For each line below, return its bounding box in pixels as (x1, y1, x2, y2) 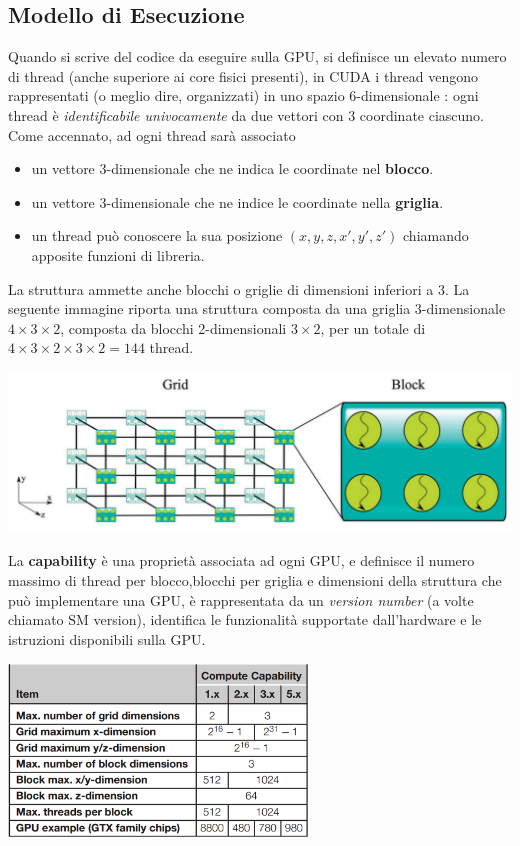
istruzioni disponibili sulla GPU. (8, 628, 206, 649)
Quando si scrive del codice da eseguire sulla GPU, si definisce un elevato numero (8, 46, 507, 67)
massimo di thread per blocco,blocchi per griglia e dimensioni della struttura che (8, 570, 502, 591)
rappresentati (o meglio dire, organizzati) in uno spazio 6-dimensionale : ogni (8, 85, 479, 106)
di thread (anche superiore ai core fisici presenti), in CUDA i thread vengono (8, 65, 479, 86)
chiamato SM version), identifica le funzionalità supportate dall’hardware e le (8, 609, 482, 630)
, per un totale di (320, 317, 426, 338)
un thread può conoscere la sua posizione (31, 225, 283, 246)
